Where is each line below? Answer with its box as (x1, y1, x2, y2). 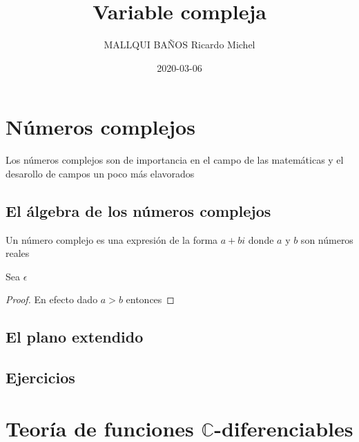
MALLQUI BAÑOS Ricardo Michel (104, 37, 255, 52)
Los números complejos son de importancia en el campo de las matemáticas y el (6, 153, 344, 167)
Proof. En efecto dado (6, 292, 98, 307)
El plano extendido (6, 326, 144, 347)
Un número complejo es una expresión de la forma (6, 232, 218, 247)
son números (300, 232, 353, 247)
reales (6, 246, 30, 260)
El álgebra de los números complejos (6, 200, 271, 221)
